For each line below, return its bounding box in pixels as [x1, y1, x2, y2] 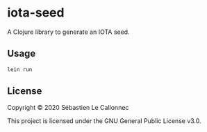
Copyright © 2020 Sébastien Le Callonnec [7, 104, 129, 112]
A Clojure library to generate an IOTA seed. [7, 28, 130, 36]
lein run [7, 66, 33, 73]
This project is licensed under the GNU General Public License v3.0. [7, 117, 201, 125]
